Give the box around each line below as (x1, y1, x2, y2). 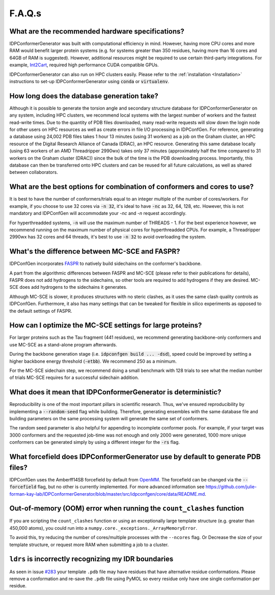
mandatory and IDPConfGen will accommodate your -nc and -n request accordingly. (9, 210, 187, 217)
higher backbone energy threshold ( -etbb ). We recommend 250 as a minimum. (9, 358, 177, 364)
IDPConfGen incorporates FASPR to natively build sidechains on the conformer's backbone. (9, 260, 202, 267)
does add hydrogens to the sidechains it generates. (19, 284, 127, 290)
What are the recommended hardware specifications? (9, 27, 184, 36)
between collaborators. (9, 169, 58, 175)
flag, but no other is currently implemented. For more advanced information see (37, 484, 205, 490)
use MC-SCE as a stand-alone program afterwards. (9, 341, 117, 347)
